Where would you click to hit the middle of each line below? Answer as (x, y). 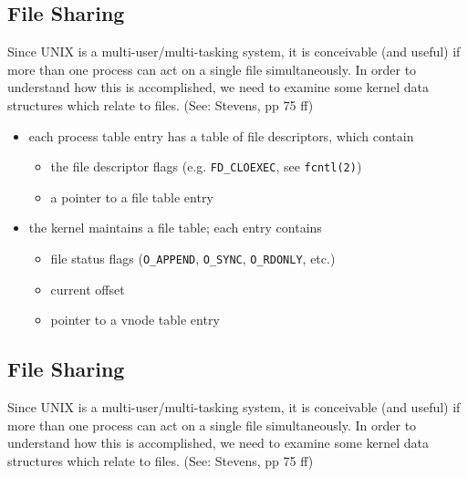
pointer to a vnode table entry (135, 320)
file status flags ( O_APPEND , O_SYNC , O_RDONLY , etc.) (193, 259)
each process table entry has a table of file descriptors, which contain (221, 135)
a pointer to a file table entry (132, 197)
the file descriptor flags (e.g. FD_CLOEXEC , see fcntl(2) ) (206, 166)
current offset (88, 289)
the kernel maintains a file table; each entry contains (175, 228)
